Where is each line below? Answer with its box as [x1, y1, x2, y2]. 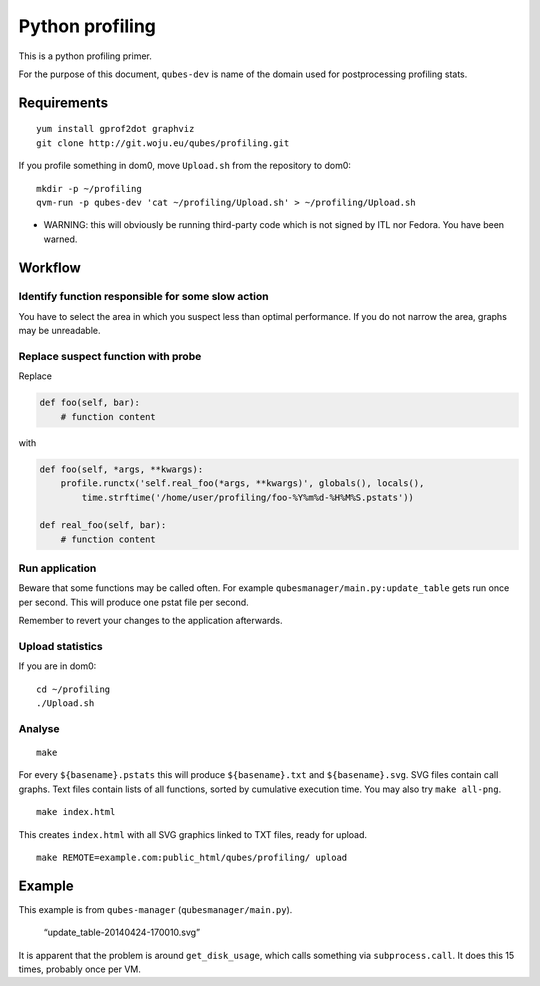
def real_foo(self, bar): [39, 520, 167, 531]
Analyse [18, 721, 60, 735]
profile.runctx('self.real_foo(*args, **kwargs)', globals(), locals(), [60, 478, 425, 489]
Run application [18, 561, 97, 575]
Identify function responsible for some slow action [18, 290, 269, 304]
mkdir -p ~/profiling [36, 183, 142, 194]
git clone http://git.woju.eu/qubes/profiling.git [36, 137, 290, 149]
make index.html [36, 806, 116, 818]
